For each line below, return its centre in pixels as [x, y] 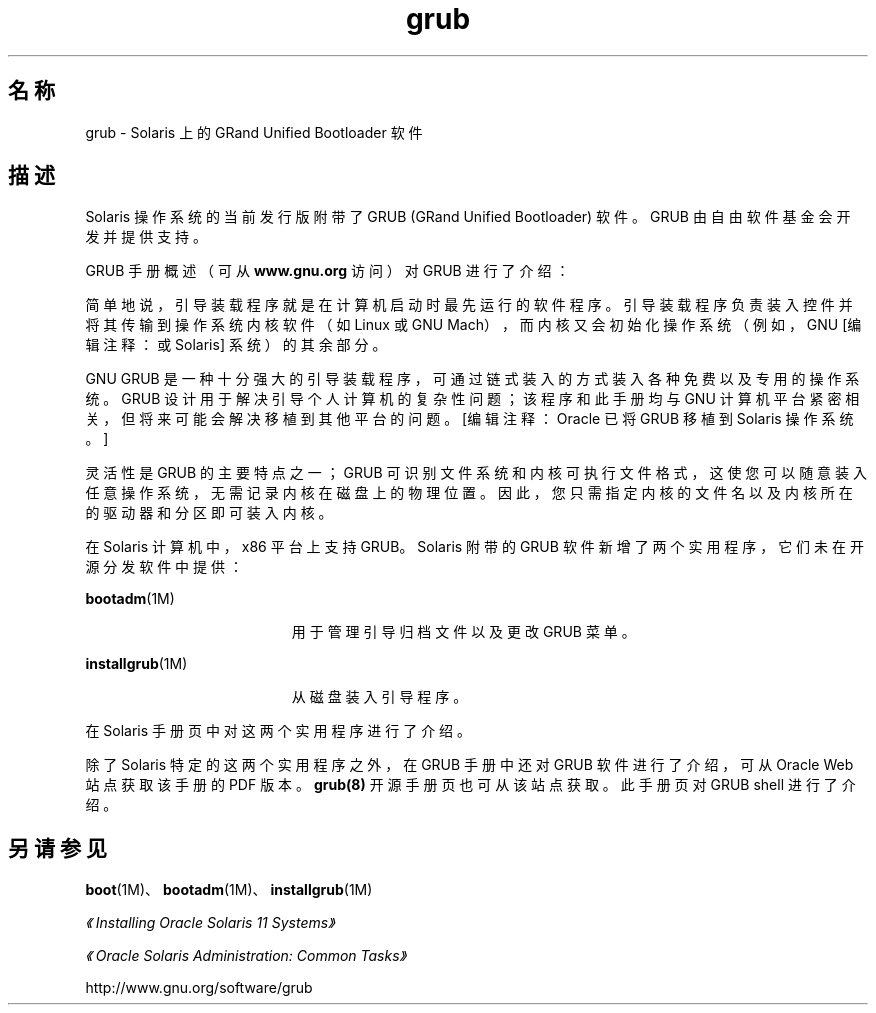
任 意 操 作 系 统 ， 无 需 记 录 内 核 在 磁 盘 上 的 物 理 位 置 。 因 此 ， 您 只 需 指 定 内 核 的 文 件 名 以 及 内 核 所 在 [469, 493]
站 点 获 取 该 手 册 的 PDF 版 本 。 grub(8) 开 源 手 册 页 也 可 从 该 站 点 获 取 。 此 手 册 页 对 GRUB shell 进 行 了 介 [470, 785]
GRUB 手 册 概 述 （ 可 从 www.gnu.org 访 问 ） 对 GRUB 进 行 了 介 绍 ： [327, 271]
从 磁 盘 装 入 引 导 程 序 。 [379, 697]
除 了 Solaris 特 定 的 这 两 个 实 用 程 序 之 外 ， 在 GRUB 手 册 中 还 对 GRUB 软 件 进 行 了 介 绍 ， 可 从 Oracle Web [469, 765]
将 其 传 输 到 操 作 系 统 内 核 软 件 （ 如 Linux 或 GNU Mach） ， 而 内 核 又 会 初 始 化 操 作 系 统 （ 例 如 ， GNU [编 [473, 325]
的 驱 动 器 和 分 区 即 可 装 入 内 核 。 [209, 513]
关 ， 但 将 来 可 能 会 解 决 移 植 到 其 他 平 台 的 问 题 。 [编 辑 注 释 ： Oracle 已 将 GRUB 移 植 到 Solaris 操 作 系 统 [469, 419]
